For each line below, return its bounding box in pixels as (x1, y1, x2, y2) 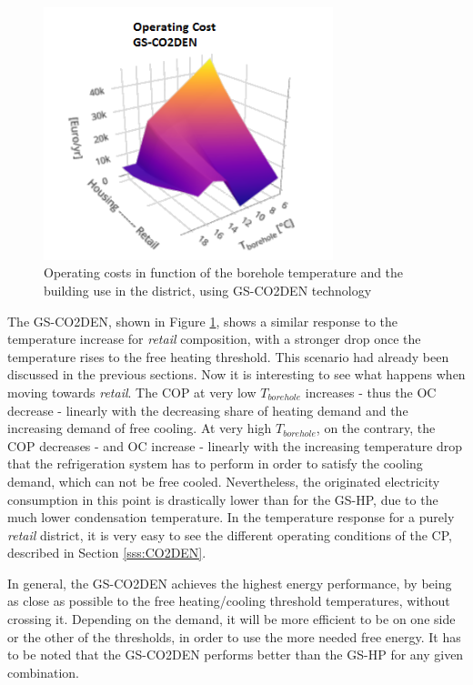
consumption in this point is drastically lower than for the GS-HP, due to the (7, 489, 438, 509)
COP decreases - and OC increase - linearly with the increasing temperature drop (7, 436, 463, 455)
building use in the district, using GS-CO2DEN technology (44, 280, 372, 299)
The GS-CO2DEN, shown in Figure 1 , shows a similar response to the (7, 311, 398, 330)
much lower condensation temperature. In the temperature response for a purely (7, 508, 455, 527)
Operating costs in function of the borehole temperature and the (44, 263, 404, 282)
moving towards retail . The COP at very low (7, 382, 257, 401)
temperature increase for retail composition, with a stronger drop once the (7, 329, 421, 348)
